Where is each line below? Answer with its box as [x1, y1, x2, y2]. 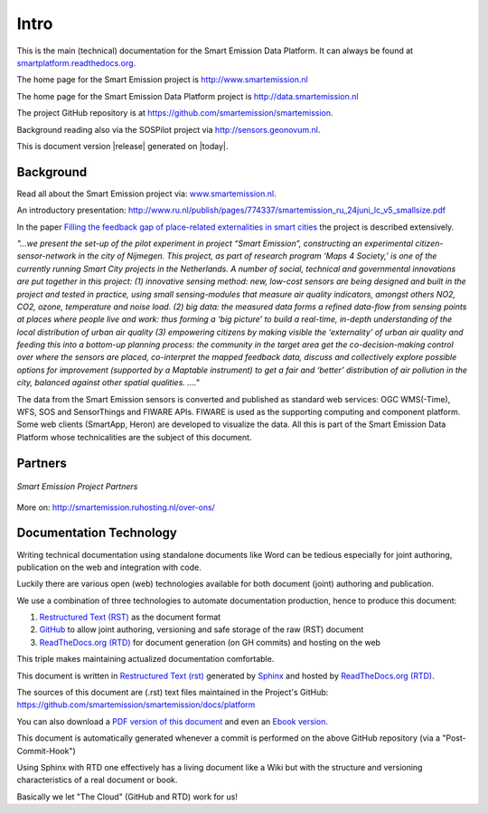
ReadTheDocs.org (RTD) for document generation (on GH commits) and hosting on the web [39, 637, 381, 648]
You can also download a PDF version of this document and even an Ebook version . [16, 715, 329, 727]
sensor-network [16, 251, 77, 261]
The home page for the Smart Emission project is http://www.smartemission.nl [16, 74, 309, 85]
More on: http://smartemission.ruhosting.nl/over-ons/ [16, 502, 216, 513]
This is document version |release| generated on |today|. [16, 140, 229, 151]
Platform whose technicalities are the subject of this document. [16, 431, 252, 442]
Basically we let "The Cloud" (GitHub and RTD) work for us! [16, 791, 239, 802]
